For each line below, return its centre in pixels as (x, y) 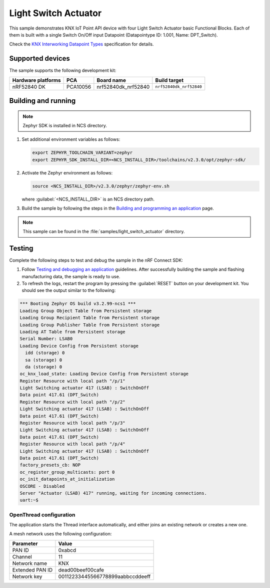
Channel (22, 556)
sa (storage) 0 (44, 360)
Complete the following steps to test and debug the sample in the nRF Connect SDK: (96, 260)
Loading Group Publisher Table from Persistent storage (90, 325)
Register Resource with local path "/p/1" (72, 381)
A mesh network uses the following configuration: (60, 534)
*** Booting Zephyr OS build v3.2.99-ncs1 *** (78, 304)
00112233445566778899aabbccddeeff (104, 576)
